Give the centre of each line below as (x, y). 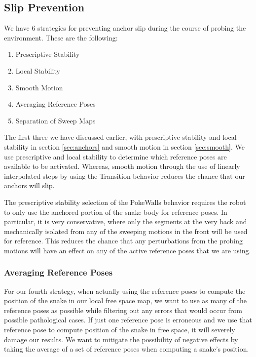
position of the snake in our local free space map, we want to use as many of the (125, 300)
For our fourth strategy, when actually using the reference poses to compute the (125, 291)
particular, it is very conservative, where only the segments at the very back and (126, 221)
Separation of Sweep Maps (55, 120)
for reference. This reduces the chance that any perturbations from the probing (123, 241)
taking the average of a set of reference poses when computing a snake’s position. (127, 349)
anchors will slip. (29, 185)
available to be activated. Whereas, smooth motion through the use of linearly (122, 166)
